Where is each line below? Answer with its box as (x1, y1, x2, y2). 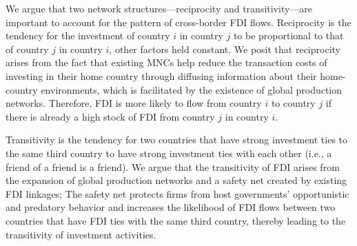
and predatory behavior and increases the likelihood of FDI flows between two (6, 200, 336, 214)
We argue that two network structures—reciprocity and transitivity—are (6, 1, 313, 15)
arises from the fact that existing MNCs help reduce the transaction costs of (6, 55, 327, 70)
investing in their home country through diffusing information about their (6, 68, 317, 83)
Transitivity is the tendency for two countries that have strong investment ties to (6, 132, 348, 147)
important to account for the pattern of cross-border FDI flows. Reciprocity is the (6, 14, 351, 29)
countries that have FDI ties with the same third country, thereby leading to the (6, 213, 346, 227)
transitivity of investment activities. (6, 227, 156, 241)
